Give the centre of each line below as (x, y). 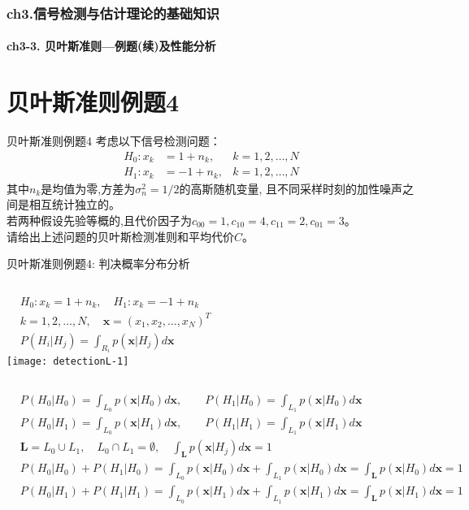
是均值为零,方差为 (88, 188)
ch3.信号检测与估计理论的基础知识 (113, 13)
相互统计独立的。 (74, 204)
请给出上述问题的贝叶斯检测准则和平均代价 (120, 236)
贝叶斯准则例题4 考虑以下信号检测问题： (114, 141)
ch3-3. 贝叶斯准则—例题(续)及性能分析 (111, 46)
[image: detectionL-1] (68, 362)
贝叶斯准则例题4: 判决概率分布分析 (98, 264)
